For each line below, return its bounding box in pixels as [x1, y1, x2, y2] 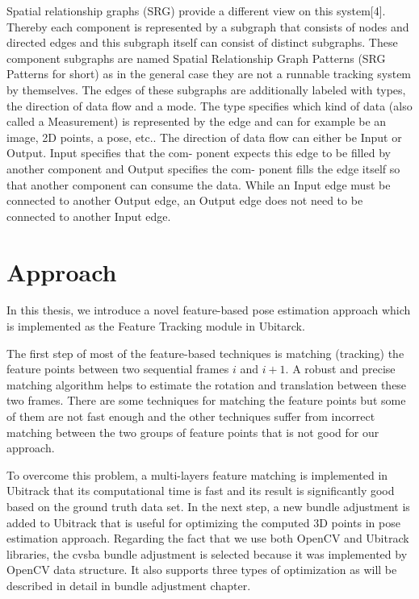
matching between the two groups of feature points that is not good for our [6, 423, 379, 440]
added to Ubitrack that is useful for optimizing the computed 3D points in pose [6, 514, 400, 530]
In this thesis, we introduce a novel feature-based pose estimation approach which [6, 302, 411, 318]
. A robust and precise [285, 360, 396, 377]
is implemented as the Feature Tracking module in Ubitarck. [6, 318, 305, 335]
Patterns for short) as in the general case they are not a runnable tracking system [6, 65, 412, 82]
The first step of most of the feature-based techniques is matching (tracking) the [6, 344, 404, 361]
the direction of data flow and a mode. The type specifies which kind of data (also [6, 97, 413, 114]
